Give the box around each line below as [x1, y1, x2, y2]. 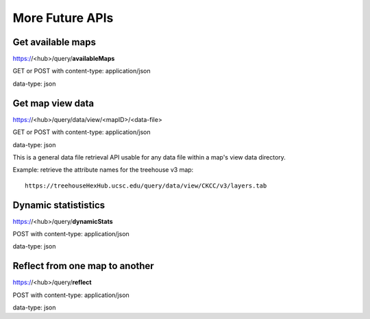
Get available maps [12, 36, 96, 48]
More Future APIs [12, 10, 114, 25]
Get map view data [12, 97, 95, 109]
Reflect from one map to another [12, 260, 154, 272]
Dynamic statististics [12, 199, 106, 211]
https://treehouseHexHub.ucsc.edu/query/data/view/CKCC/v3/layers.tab [25, 181, 267, 190]
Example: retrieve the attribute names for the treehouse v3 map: [12, 166, 194, 174]
